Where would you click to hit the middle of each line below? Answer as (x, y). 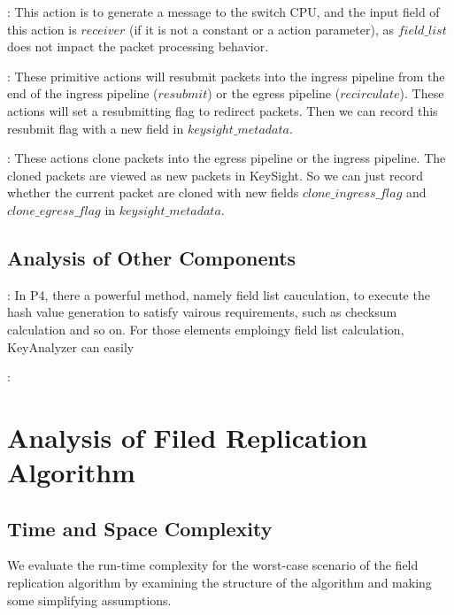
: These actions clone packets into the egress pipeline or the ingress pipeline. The (227, 158)
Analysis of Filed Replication (188, 437)
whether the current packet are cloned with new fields (153, 192)
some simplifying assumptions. (89, 600)
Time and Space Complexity (140, 528)
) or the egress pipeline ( (274, 93)
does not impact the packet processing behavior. (138, 46)
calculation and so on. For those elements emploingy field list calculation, (206, 329)
